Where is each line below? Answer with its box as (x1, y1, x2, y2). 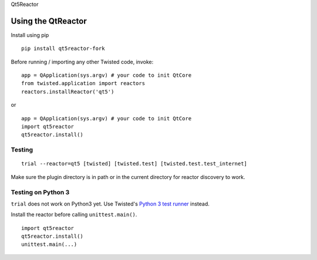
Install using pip (11, 31, 49, 38)
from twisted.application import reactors (21, 80, 146, 87)
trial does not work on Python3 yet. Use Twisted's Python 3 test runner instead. (11, 200, 210, 207)
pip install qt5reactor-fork (21, 45, 105, 52)
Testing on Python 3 (11, 188, 70, 196)
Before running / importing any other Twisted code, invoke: (11, 58, 154, 65)
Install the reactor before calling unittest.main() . (11, 211, 137, 218)
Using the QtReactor (11, 16, 87, 26)
